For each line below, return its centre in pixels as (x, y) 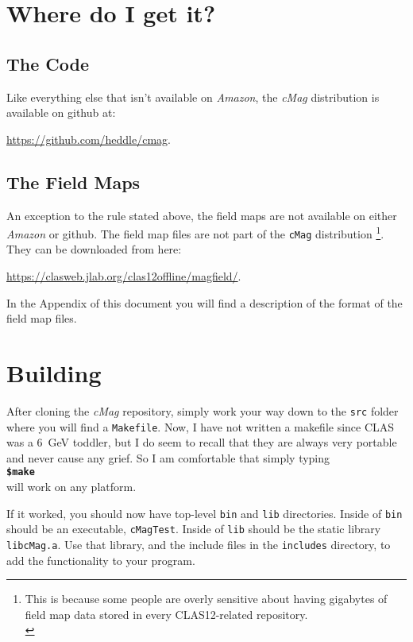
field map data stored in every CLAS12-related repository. (166, 614)
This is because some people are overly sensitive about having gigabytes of (206, 599)
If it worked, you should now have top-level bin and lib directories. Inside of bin (205, 513)
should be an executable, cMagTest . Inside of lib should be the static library (194, 529)
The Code (48, 63)
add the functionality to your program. (101, 560)
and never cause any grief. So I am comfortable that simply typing (168, 457)
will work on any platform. (71, 487)
